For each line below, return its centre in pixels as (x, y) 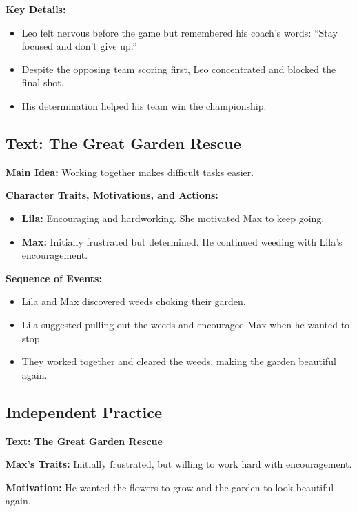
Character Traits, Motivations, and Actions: (112, 195)
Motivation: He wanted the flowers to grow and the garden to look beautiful (170, 487)
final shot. (43, 82)
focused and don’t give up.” (79, 46)
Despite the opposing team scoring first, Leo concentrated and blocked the (179, 69)
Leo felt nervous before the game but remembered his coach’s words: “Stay (180, 32)
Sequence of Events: (54, 278)
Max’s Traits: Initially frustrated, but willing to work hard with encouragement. (179, 464)
